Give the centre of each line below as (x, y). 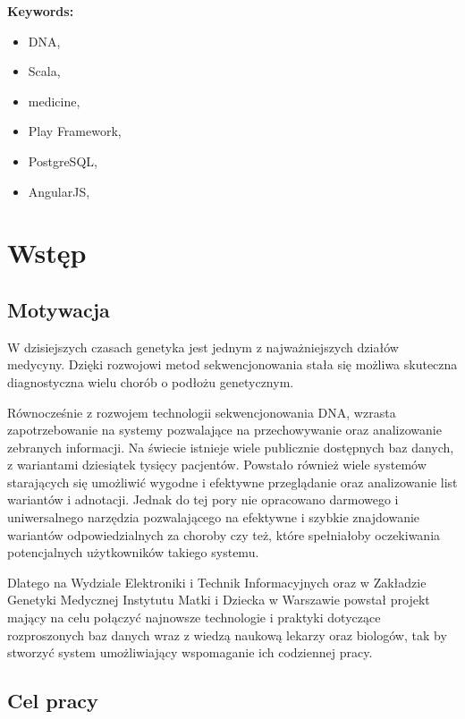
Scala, (44, 71)
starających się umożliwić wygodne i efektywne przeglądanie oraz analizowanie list (232, 482)
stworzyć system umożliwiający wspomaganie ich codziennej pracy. (190, 652)
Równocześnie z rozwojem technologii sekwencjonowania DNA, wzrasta (202, 412)
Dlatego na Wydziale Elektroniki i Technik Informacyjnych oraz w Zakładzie (217, 582)
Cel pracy (53, 701)
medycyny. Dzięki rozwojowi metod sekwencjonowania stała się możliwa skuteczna (232, 364)
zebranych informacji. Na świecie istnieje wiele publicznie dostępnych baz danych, (231, 447)
